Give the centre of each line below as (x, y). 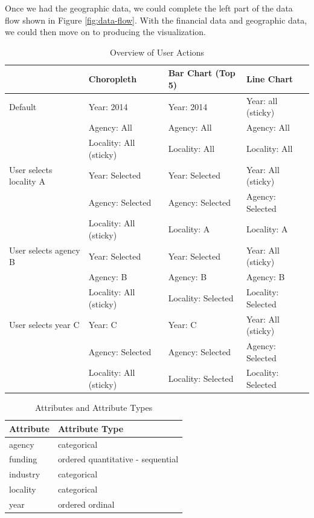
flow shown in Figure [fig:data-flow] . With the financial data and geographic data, (156, 20)
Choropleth (113, 79)
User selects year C (44, 325)
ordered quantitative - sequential (118, 459)
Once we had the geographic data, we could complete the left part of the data (149, 8)
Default (23, 106)
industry (25, 474)
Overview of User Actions (157, 52)
